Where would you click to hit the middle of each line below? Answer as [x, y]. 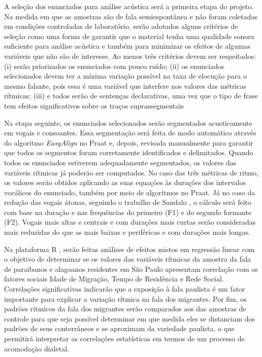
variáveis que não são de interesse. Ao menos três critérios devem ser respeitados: [130, 56]
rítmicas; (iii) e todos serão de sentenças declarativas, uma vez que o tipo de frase [131, 96]
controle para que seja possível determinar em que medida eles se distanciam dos [130, 318]
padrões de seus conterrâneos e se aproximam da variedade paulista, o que [120, 328]
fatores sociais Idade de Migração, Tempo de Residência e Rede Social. [114, 279]
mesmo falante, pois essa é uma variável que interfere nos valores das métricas [125, 85]
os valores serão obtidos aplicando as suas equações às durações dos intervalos [125, 182]
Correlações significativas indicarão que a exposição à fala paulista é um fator [125, 289]
